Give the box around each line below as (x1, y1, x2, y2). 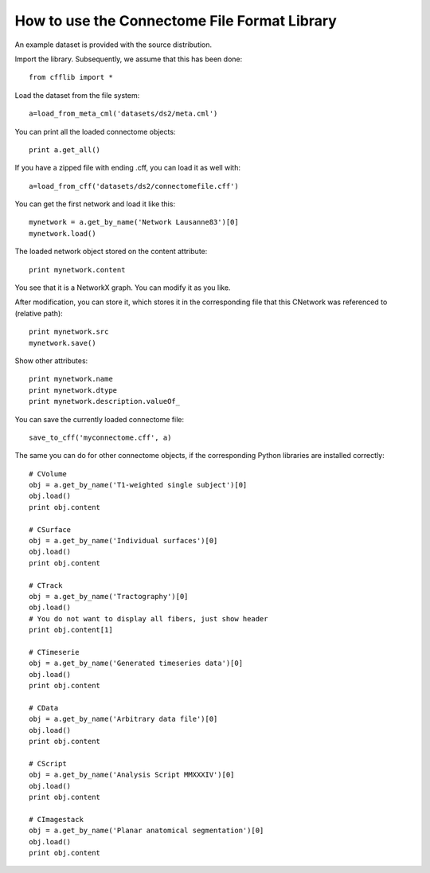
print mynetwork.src (29, 327, 109, 336)
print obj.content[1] (29, 625, 113, 635)
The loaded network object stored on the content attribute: (14, 247, 208, 256)
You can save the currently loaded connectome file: (14, 414, 185, 424)
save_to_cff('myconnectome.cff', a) (29, 433, 172, 442)
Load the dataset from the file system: (14, 90, 140, 100)
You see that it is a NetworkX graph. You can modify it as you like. (14, 283, 231, 292)
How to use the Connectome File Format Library (14, 12, 338, 29)
